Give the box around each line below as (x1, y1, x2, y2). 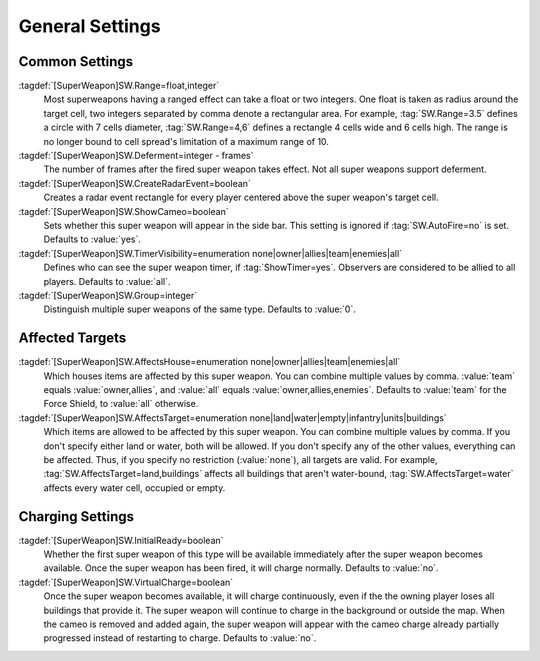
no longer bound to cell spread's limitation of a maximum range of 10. (43, 135, 330, 147)
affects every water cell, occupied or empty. (43, 481, 226, 494)
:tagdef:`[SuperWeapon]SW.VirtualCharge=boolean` (18, 576, 234, 588)
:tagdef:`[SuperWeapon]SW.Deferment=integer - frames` (18, 150, 254, 162)
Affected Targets (18, 330, 127, 347)
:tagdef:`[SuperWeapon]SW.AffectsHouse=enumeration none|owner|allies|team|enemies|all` (18, 356, 401, 368)
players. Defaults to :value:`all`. (43, 275, 171, 287)
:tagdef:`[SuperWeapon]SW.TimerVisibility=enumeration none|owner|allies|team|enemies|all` (18, 247, 403, 259)
